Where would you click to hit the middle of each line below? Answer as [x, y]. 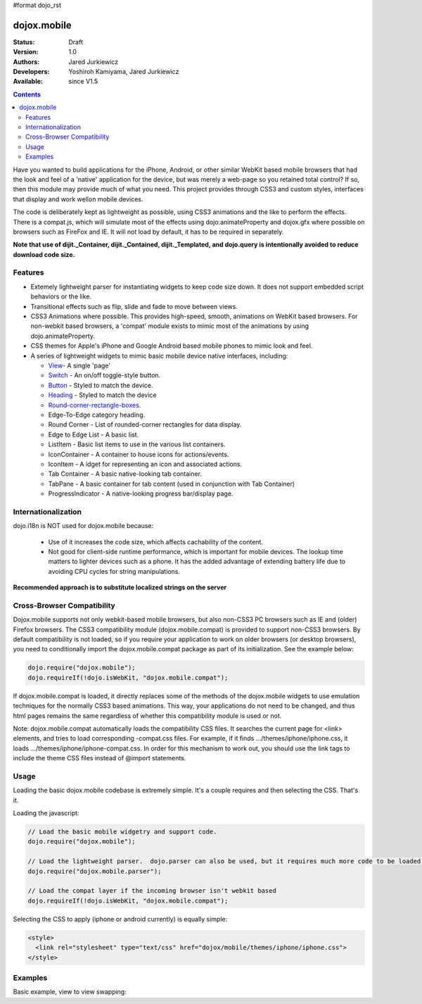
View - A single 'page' [79, 365]
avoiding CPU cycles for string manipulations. [114, 571]
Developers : [31, 72]
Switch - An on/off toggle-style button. [104, 375]
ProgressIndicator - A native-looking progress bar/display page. [141, 494]
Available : [28, 82]
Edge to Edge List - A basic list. [94, 434]
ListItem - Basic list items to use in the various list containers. [137, 444]
